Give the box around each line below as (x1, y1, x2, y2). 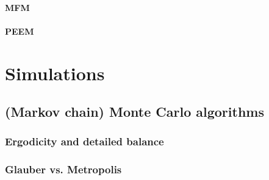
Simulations (5, 60, 105, 85)
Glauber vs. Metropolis (5, 162, 122, 177)
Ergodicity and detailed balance (5, 134, 164, 149)
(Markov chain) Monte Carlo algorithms (5, 102, 264, 121)
